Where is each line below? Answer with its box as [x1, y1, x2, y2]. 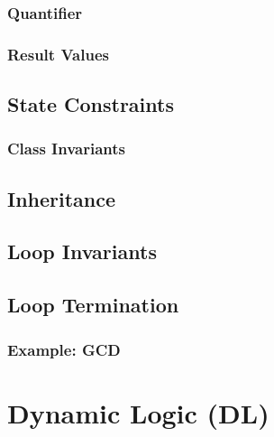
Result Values [7, 42, 109, 65]
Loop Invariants [7, 237, 157, 265]
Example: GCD [7, 338, 121, 360]
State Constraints [7, 90, 174, 118]
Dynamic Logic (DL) [7, 394, 269, 431]
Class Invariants [7, 137, 125, 160]
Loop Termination [7, 291, 179, 319]
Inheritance [7, 184, 116, 212]
